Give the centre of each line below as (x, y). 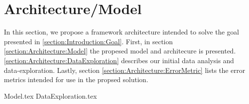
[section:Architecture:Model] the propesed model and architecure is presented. (120, 51)
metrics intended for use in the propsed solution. (76, 79)
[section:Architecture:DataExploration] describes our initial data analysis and (119, 60)
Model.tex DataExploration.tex (51, 95)
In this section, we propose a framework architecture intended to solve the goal (122, 32)
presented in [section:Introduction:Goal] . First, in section (89, 41)
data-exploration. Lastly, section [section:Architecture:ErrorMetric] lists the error (124, 70)
